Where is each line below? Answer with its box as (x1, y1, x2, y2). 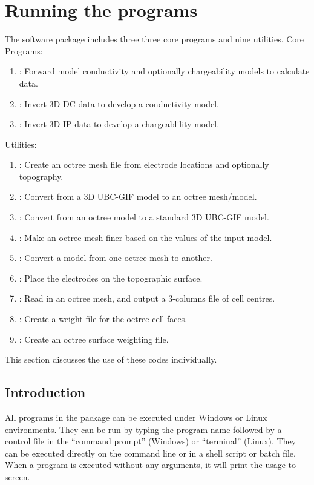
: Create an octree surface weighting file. (19, 332, 169, 345)
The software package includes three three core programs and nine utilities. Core (5, 33, 304, 45)
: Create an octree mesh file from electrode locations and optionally (19, 158, 269, 171)
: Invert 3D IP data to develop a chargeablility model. (19, 117, 220, 130)
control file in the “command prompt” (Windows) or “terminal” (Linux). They (5, 435, 296, 447)
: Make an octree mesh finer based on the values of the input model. (19, 231, 272, 243)
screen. (5, 470, 30, 483)
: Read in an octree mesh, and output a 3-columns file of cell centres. (19, 292, 275, 305)
